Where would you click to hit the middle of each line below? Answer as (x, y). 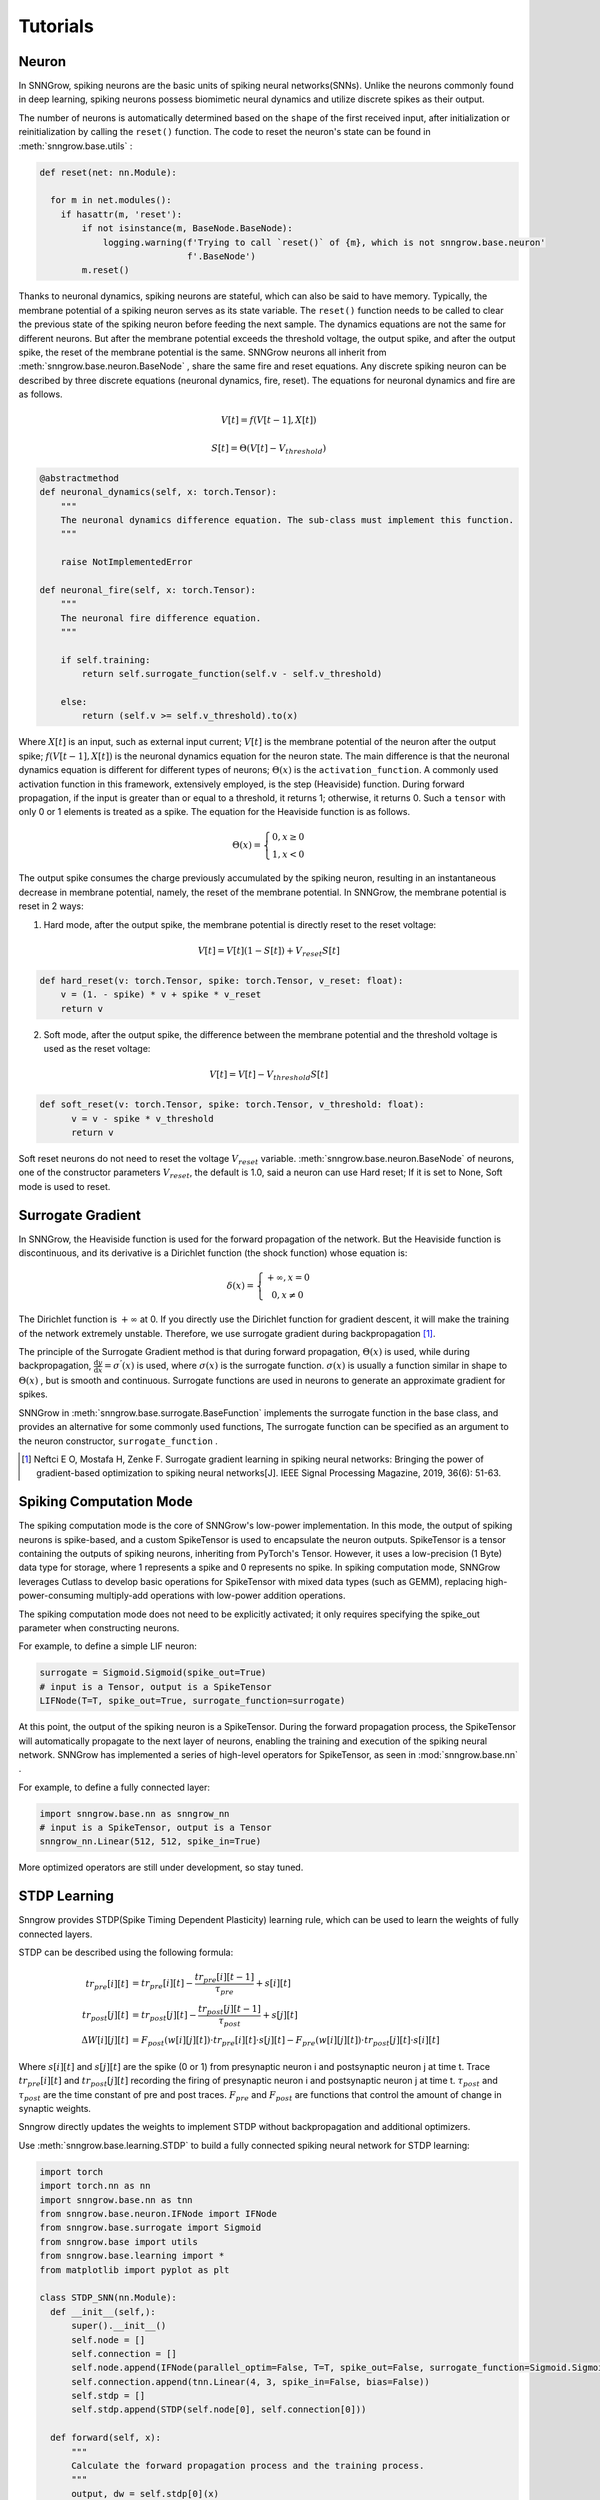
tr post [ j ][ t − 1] (230, 2010)
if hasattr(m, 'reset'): (121, 214)
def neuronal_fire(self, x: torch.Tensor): (148, 589)
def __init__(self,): (103, 2311)
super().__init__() (119, 2326)
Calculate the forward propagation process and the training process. (248, 2466)
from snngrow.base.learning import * (132, 2256)
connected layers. (55, 1934)
